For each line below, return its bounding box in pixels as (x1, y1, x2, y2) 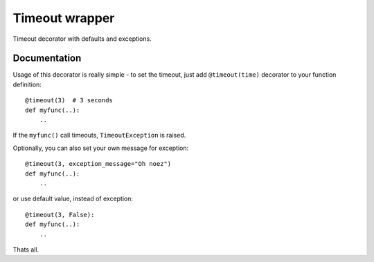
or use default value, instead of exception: (12, 194, 134, 203)
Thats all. (12, 245, 39, 254)
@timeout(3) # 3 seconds (25, 97, 114, 104)
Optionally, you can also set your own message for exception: (12, 144, 189, 152)
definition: (12, 80, 42, 88)
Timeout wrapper (12, 10, 115, 26)
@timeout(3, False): (25, 211, 95, 218)
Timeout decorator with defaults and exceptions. (12, 35, 152, 43)
